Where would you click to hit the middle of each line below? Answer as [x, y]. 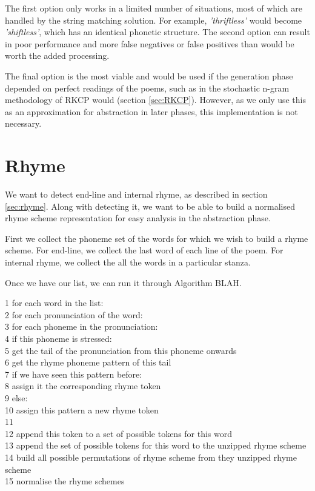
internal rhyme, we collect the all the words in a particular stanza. [128, 262]
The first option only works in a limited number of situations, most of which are [154, 8]
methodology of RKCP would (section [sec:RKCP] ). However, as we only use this [156, 100]
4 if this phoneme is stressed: [58, 338]
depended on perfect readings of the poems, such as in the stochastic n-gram [147, 88]
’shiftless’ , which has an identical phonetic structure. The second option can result [157, 32]
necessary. [23, 123]
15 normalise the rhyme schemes [65, 481]
